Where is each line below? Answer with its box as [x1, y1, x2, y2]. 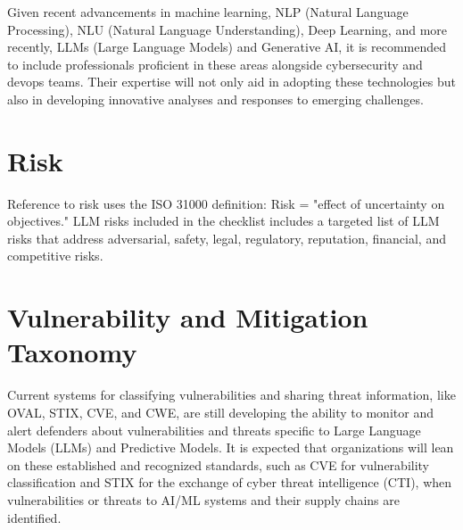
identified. [7, 508, 62, 526]
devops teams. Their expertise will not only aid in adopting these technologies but [7, 72, 456, 91]
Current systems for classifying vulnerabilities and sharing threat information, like [7, 385, 456, 404]
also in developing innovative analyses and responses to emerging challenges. [7, 89, 424, 108]
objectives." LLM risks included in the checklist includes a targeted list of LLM [7, 211, 440, 230]
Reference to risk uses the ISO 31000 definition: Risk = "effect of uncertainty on [7, 194, 445, 212]
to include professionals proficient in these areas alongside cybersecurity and [7, 54, 423, 73]
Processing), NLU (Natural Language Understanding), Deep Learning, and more [7, 20, 447, 38]
